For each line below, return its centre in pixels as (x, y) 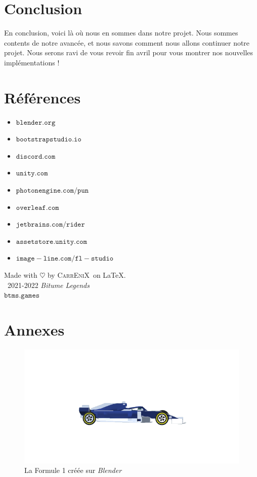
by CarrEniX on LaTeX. (87, 274)
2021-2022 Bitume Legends (48, 285)
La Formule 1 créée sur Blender (73, 470)
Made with (21, 274)
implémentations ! (32, 62)
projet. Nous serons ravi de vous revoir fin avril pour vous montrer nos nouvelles (129, 52)
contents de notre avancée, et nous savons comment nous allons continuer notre (127, 42)
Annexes (34, 329)
